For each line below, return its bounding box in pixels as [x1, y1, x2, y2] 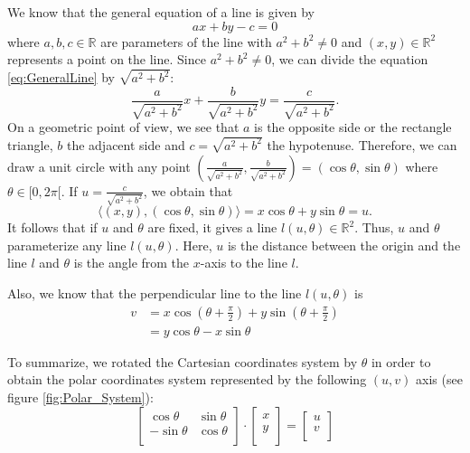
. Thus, [354, 218, 394, 237]
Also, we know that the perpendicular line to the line [7, 284, 302, 303]
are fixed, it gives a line [147, 218, 277, 237]
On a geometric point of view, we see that [7, 118, 240, 137]
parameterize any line [7, 235, 127, 254]
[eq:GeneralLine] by [7, 68, 115, 87]
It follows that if [7, 218, 98, 237]
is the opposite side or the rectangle [254, 118, 452, 137]
